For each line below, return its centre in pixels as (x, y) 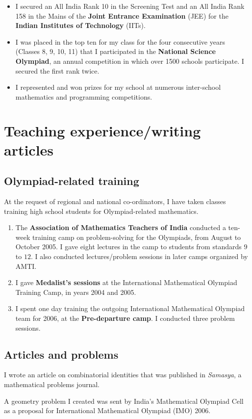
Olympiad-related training (72, 181)
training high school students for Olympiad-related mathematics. (101, 211)
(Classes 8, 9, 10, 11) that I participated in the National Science (115, 51)
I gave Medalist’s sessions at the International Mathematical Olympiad (126, 282)
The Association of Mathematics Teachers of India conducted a (121, 227)
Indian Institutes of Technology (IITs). (80, 25)
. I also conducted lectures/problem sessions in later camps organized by (139, 256)
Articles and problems (61, 354)
